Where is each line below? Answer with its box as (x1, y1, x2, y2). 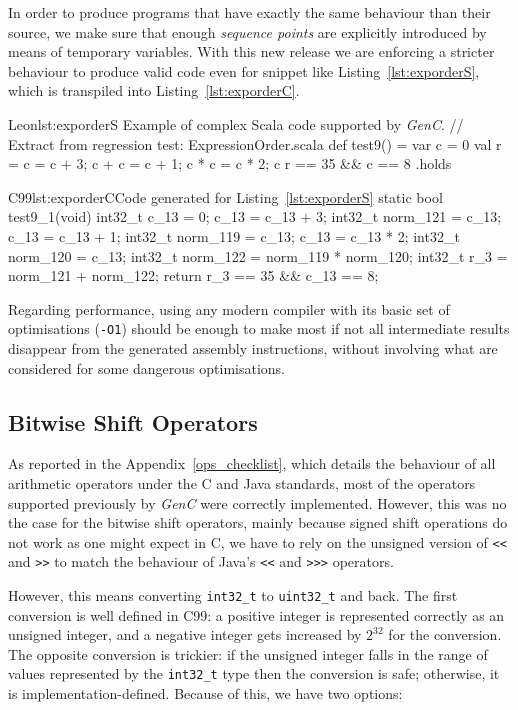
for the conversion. (388, 624, 502, 645)
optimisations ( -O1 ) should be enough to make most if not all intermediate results (8, 318, 510, 339)
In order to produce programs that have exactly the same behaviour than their (8, 2, 491, 22)
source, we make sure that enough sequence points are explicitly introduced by (8, 21, 487, 42)
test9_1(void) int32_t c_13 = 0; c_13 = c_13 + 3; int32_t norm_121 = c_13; (8, 206, 502, 227)
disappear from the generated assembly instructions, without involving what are (8, 337, 498, 358)
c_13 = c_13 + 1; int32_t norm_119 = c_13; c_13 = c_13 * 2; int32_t (8, 225, 460, 246)
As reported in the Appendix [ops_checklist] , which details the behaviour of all (8, 453, 496, 474)
